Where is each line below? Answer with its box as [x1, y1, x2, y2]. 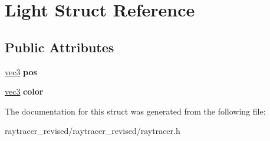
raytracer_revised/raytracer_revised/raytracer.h [5, 125, 180, 137]
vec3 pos [5, 65, 37, 78]
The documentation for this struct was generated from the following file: [5, 105, 266, 117]
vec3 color [5, 85, 44, 98]
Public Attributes [5, 38, 114, 56]
